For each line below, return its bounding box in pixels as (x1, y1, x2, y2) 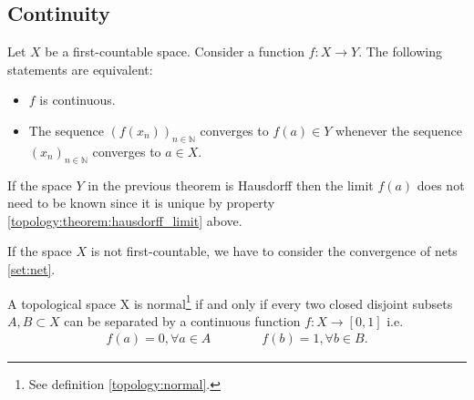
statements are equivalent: (7, 59, 153, 78)
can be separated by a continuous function (64, 311, 301, 330)
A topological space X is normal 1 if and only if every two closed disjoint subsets (7, 291, 453, 313)
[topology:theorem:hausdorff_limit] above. (7, 210, 242, 230)
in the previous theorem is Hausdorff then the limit (88, 175, 374, 194)
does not (417, 175, 465, 194)
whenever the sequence (335, 120, 462, 139)
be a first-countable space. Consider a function (45, 42, 304, 61)
